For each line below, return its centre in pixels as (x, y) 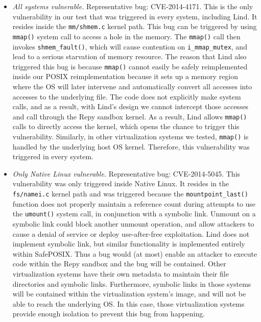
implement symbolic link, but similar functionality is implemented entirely (129, 244)
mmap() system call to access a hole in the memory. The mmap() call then (126, 36)
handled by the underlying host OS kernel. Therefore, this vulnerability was (131, 146)
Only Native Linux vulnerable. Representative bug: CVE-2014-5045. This (126, 173)
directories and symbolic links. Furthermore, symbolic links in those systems (132, 283)
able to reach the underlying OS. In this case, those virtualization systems (128, 303)
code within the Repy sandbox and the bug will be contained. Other (119, 264)
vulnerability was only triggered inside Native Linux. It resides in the (121, 183)
